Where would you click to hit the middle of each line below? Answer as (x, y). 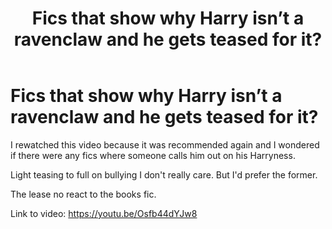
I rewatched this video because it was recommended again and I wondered (165, 144)
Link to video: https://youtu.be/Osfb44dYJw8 (104, 213)
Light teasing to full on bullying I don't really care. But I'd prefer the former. (164, 174)
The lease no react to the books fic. (83, 194)
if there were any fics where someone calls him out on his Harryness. (153, 155)
